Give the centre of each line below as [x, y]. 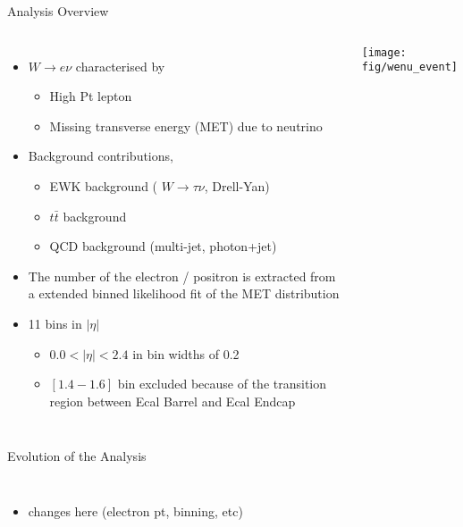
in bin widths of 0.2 [186, 353]
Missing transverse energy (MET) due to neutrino [186, 125]
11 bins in [55, 323]
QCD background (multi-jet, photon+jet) [163, 246]
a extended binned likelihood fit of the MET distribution [184, 293]
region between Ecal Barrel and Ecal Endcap [173, 401]
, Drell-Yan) [237, 185]
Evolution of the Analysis [77, 456]
